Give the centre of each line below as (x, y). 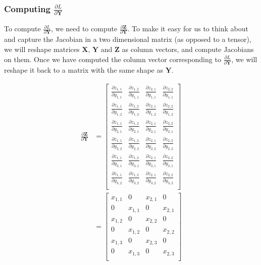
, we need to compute (84, 29)
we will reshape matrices (42, 49)
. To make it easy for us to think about (188, 29)
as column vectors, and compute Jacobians (188, 49)
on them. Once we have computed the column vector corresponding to (113, 59)
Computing (27, 8)
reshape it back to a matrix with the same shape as (84, 69)
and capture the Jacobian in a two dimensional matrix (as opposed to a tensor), (128, 39)
